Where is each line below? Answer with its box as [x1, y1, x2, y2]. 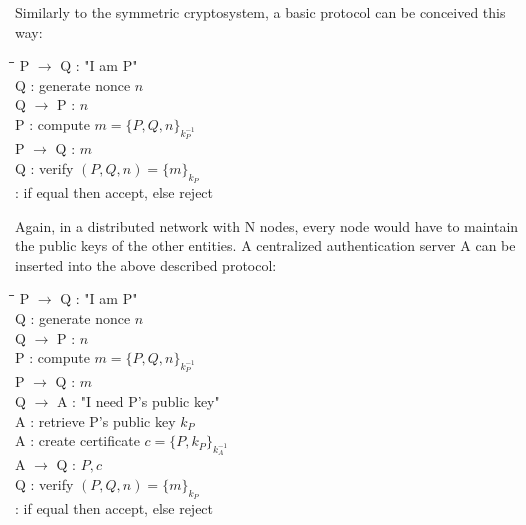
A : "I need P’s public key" [56, 390, 220, 411]
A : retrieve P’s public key [15, 410, 176, 431]
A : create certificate [15, 430, 140, 451]
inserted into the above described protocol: [15, 254, 277, 275]
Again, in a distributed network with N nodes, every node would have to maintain [15, 215, 519, 236]
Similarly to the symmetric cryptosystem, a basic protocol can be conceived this [15, 2, 506, 22]
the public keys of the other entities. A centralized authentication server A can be [15, 235, 516, 256]
